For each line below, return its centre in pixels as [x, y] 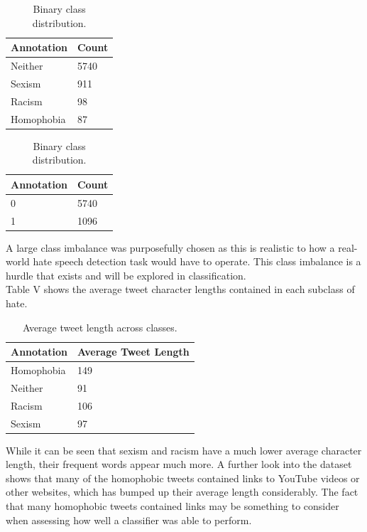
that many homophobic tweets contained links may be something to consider [172, 506]
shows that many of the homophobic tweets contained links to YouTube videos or [183, 478]
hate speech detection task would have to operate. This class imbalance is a [197, 261]
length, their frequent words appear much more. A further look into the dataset [179, 464]
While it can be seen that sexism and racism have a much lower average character [184, 450]
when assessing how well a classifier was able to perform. [129, 520]
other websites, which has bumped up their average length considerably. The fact [182, 492]
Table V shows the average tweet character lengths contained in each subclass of [180, 289]
